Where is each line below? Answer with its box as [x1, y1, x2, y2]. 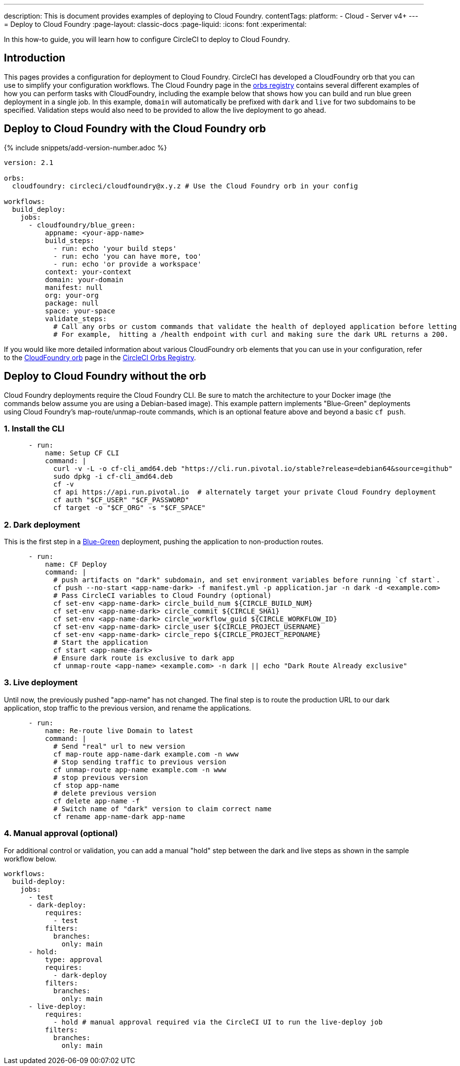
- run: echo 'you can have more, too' [53, 252, 202, 260]
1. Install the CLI [4, 423, 64, 433]
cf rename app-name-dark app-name [53, 812, 185, 820]
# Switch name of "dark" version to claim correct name [53, 804, 272, 813]
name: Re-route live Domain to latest [45, 726, 193, 735]
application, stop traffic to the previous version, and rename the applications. [4, 703, 251, 712]
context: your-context [45, 267, 132, 276]
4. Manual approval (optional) [4, 828, 118, 839]
